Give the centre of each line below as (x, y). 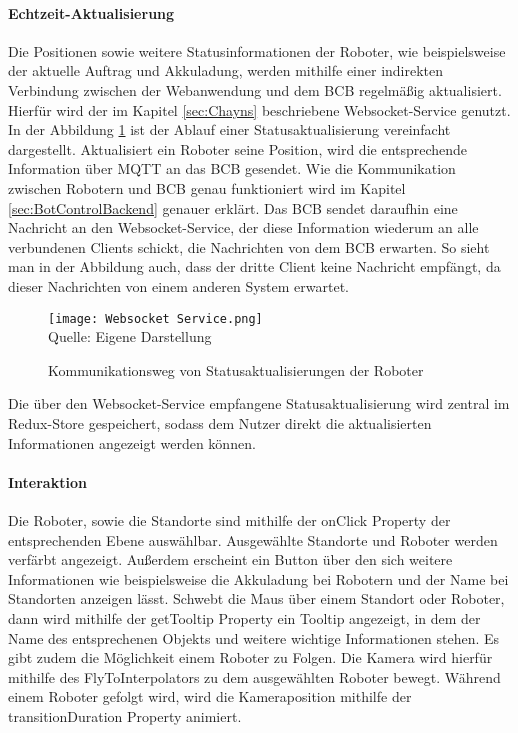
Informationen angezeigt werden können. (132, 442)
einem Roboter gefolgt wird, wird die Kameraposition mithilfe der (210, 696)
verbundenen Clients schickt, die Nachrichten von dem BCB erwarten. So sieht (249, 246)
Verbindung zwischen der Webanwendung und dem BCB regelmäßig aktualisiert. (255, 89)
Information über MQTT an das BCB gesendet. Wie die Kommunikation (232, 168)
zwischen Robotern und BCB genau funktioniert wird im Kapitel (207, 187)
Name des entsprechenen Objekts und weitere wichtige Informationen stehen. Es (254, 637)
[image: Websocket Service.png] (155, 318)
